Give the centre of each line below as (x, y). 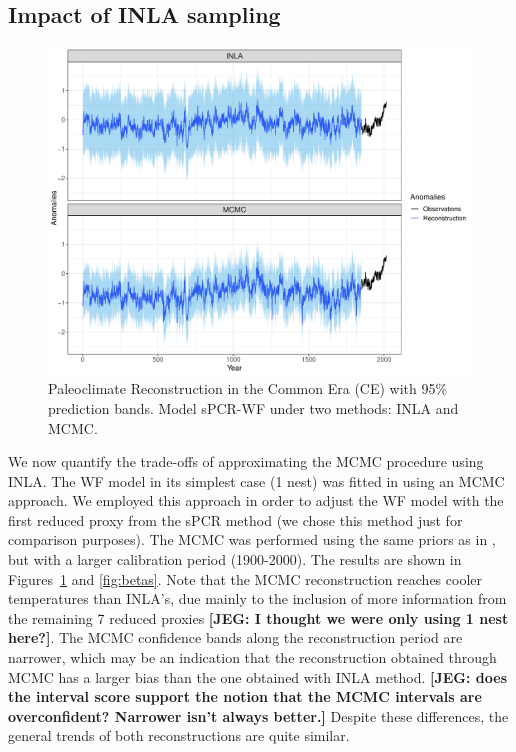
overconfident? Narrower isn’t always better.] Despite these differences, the (258, 715)
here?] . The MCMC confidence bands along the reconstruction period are (235, 637)
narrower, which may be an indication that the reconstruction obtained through (252, 657)
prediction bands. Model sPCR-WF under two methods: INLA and (253, 407)
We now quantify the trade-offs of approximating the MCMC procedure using (246, 461)
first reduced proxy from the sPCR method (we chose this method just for (235, 519)
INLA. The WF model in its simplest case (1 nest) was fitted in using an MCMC (256, 480)
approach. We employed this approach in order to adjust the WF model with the (256, 500)
